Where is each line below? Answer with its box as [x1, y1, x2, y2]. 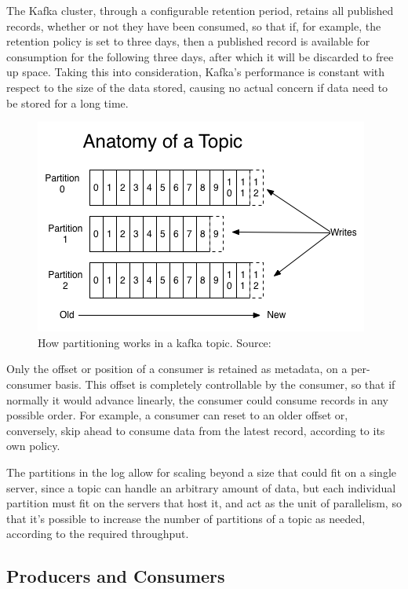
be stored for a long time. [6, 94, 129, 111]
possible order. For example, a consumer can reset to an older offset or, [6, 407, 348, 423]
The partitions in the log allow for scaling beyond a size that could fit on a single [6, 463, 396, 480]
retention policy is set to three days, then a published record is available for [6, 33, 370, 49]
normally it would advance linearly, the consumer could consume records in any [6, 391, 388, 408]
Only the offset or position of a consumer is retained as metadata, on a [6, 360, 348, 377]
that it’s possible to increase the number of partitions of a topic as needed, [6, 510, 366, 526]
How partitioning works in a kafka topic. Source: [38, 334, 271, 350]
